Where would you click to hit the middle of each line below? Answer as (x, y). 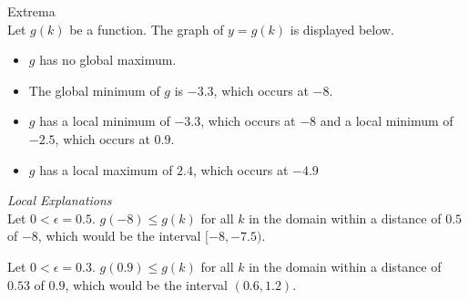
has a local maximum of (106, 169)
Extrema (31, 11)
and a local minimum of (387, 121)
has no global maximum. (108, 60)
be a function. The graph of (147, 29)
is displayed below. (342, 29)
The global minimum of (94, 90)
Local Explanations (60, 200)
